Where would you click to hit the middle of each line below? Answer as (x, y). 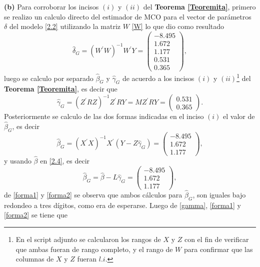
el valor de (239, 116)
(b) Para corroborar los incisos (51, 6)
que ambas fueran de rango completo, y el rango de (94, 249)
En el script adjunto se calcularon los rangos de (88, 239)
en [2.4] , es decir (65, 161)
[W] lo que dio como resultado (178, 26)
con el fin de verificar (216, 239)
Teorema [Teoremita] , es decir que (61, 89)
